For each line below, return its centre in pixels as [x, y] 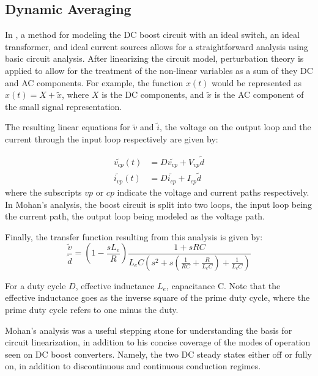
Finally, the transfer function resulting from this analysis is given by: [134, 236]
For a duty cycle [35, 285]
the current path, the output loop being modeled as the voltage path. [135, 216]
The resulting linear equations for [68, 127]
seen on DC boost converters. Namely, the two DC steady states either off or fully [158, 354]
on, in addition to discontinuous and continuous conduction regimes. [133, 366]
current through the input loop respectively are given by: [112, 138]
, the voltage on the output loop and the [235, 127]
